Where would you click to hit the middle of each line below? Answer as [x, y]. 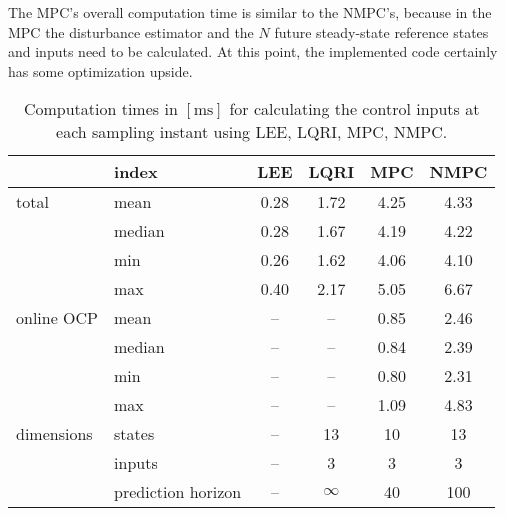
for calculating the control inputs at [354, 109]
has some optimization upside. [100, 70]
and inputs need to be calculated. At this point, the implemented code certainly [253, 51]
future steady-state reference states [381, 31]
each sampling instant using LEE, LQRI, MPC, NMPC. [252, 132]
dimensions [54, 434]
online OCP [57, 318]
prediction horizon [178, 492]
